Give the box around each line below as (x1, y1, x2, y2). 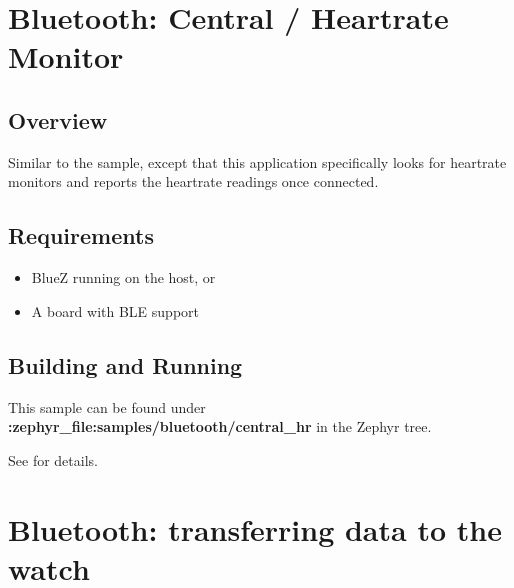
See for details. (8, 449, 98, 470)
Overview (8, 104, 108, 135)
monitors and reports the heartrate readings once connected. (8, 171, 379, 192)
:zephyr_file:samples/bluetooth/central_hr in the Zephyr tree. (8, 416, 432, 437)
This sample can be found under (8, 396, 206, 417)
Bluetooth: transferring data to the (8, 508, 502, 549)
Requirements (8, 220, 154, 251)
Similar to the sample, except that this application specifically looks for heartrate (8, 151, 507, 172)
